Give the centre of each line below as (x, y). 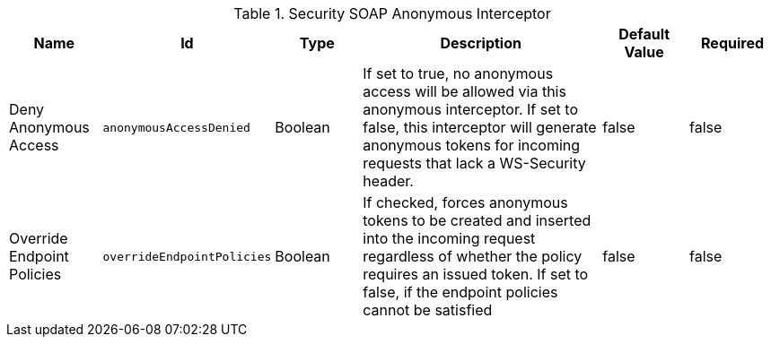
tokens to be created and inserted (477, 220)
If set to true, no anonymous (458, 73)
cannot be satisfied (428, 310)
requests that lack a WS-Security (474, 163)
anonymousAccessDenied (176, 127)
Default (644, 34)
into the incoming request (449, 238)
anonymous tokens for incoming (472, 145)
